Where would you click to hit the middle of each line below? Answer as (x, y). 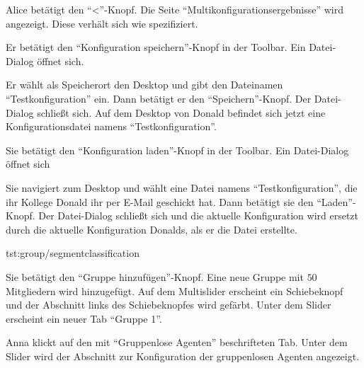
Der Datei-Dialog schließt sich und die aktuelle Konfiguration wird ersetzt (199, 215)
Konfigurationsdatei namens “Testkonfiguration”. (111, 126)
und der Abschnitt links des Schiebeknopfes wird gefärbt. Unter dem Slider (169, 305)
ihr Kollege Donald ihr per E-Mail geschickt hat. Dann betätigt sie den (160, 201)
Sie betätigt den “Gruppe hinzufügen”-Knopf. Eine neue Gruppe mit (155, 276)
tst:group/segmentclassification (73, 253)
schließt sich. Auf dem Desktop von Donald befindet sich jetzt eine (181, 112)
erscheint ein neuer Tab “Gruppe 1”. (84, 318)
